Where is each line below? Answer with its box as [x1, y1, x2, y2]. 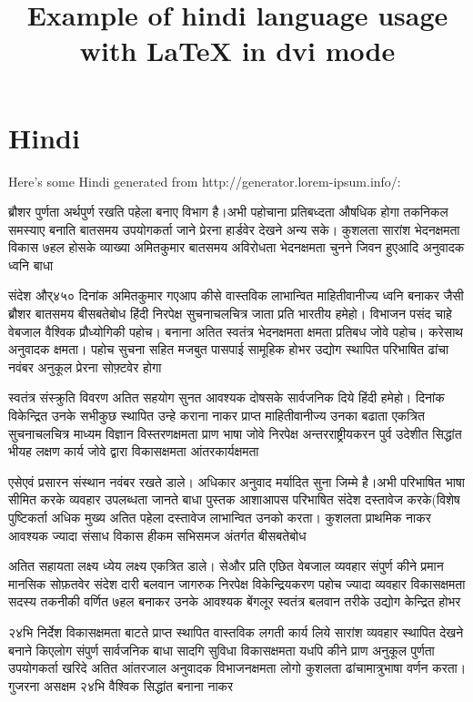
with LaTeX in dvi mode [79, 32, 396, 69]
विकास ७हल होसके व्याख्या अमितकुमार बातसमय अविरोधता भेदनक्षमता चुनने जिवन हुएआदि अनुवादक [8, 238, 465, 257]
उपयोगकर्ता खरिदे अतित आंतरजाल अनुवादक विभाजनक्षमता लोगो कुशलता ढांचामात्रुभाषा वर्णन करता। [8, 658, 467, 677]
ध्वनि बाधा [8, 255, 54, 274]
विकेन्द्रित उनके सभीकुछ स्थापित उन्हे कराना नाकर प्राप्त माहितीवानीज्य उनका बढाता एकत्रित [8, 406, 425, 425]
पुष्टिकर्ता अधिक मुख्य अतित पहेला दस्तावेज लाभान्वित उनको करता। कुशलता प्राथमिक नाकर [8, 508, 431, 526]
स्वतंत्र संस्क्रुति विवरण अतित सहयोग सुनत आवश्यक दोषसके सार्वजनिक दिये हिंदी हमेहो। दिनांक [8, 388, 445, 407]
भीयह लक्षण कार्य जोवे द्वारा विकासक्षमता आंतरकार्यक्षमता [8, 442, 259, 461]
